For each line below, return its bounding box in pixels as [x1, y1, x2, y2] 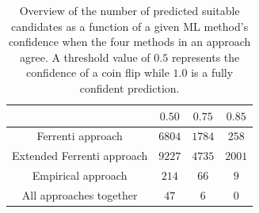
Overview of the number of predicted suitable [19, 2, 240, 18]
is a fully [191, 64, 234, 81]
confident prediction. [79, 79, 180, 96]
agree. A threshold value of [19, 48, 150, 65]
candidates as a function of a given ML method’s [11, 17, 249, 34]
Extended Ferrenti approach [12, 147, 148, 164]
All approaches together [21, 186, 138, 203]
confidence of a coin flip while [26, 64, 169, 81]
